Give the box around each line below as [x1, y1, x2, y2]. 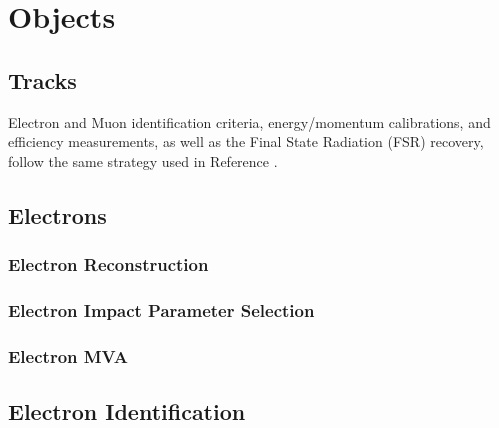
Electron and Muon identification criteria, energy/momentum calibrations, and [8, 111, 491, 132]
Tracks [8, 64, 77, 95]
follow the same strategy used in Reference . [8, 150, 278, 171]
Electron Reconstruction [8, 252, 209, 277]
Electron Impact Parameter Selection [8, 297, 315, 322]
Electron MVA [8, 343, 128, 368]
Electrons [8, 199, 107, 230]
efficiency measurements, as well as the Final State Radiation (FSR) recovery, [8, 131, 484, 152]
